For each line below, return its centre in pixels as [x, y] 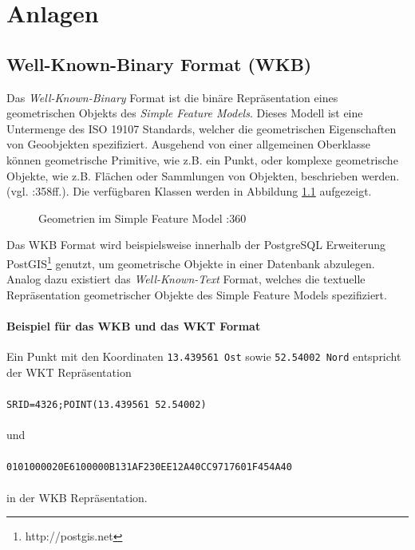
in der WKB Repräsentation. [77, 497]
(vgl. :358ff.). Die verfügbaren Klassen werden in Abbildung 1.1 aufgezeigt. [189, 191]
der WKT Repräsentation [69, 372]
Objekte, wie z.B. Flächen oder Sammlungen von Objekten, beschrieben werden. [203, 175]
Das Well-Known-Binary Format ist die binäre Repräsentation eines [172, 97]
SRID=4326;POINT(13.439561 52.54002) [107, 405]
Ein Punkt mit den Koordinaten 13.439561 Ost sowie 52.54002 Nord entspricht [204, 356]
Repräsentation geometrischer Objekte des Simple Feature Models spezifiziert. [197, 294]
